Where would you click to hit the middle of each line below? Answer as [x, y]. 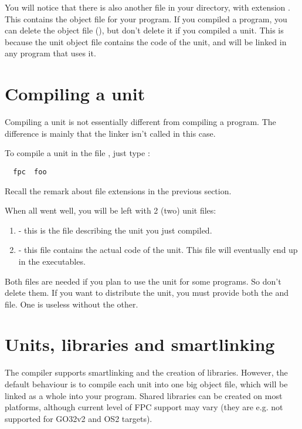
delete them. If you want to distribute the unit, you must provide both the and [147, 293]
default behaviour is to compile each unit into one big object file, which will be [146, 384]
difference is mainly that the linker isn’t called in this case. [110, 133]
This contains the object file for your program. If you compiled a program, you [146, 18]
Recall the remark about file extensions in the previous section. [118, 190]
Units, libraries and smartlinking [140, 344]
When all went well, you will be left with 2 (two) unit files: [111, 210]
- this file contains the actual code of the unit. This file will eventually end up [158, 250]
